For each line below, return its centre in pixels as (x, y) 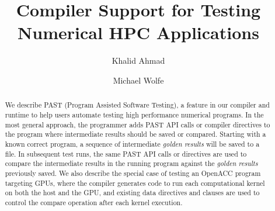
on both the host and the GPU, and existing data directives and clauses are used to (132, 193)
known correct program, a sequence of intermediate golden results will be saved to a (132, 143)
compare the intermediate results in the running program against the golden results (131, 163)
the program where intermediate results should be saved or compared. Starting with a (135, 134)
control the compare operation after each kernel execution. (94, 202)
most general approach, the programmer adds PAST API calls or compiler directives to (137, 124)
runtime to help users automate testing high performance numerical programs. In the (134, 114)
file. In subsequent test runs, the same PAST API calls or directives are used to (126, 153)
